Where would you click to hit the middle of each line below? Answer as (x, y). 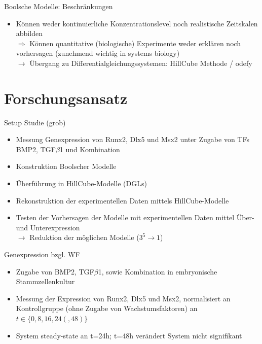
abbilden (29, 33)
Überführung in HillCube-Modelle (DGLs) (81, 183)
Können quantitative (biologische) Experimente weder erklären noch (135, 43)
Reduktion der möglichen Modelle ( (84, 237)
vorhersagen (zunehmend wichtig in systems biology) (98, 53)
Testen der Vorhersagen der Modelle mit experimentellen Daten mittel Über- (135, 217)
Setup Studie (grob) (35, 122)
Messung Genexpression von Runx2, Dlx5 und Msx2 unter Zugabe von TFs (133, 139)
